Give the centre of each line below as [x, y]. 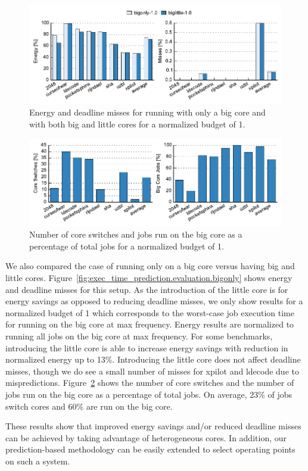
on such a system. [38, 461]
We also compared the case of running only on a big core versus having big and [150, 266]
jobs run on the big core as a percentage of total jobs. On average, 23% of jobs [149, 394]
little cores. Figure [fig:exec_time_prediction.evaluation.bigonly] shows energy [149, 278]
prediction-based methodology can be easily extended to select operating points [150, 449]
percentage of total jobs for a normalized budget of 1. [127, 246]
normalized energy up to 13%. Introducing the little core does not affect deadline [153, 359]
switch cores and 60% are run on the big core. [89, 406]
